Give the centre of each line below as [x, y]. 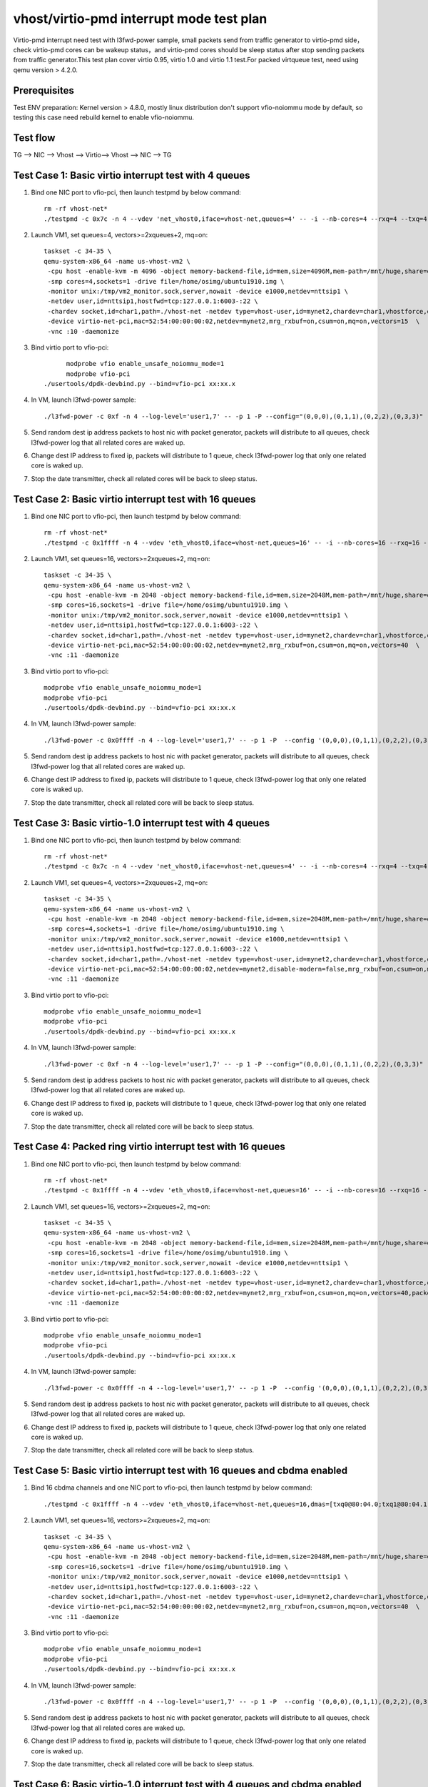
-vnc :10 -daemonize [83, 331]
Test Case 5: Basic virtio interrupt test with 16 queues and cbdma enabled [180, 1471]
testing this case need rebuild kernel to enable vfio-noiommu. [103, 117]
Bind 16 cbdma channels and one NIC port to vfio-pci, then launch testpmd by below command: [172, 1487]
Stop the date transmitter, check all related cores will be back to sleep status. [144, 478]
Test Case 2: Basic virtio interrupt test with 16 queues [134, 499]
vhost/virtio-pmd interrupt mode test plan [140, 19]
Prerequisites [44, 90]
